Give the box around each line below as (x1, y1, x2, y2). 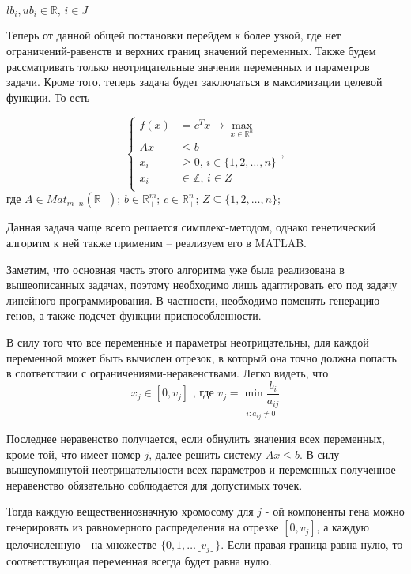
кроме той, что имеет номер (6, 445, 141, 462)
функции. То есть (6, 88, 90, 105)
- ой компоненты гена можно (265, 503, 405, 520)
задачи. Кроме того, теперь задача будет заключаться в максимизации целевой (6, 73, 383, 90)
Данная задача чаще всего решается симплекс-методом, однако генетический (6, 219, 375, 235)
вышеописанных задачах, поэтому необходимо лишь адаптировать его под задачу (6, 276, 398, 293)
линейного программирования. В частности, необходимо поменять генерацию (6, 291, 380, 308)
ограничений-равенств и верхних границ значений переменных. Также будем (6, 43, 376, 59)
